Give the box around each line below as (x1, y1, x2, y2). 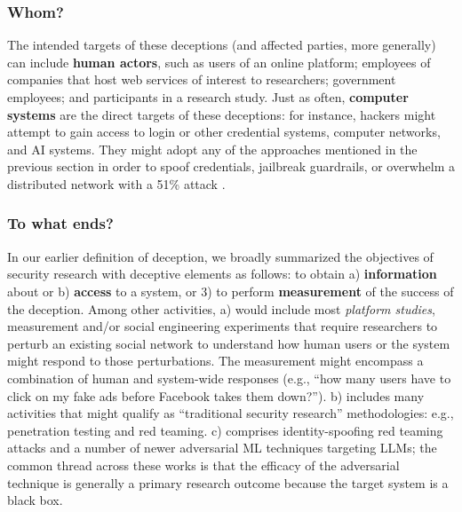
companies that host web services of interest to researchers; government (7, 70, 396, 89)
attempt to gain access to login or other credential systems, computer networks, (7, 122, 441, 141)
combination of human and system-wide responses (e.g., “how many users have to (7, 368, 451, 387)
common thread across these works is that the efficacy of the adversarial (7, 455, 400, 474)
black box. (7, 491, 63, 509)
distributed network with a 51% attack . (7, 174, 226, 193)
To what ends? (7, 212, 114, 234)
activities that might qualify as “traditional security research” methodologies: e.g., (7, 404, 454, 422)
